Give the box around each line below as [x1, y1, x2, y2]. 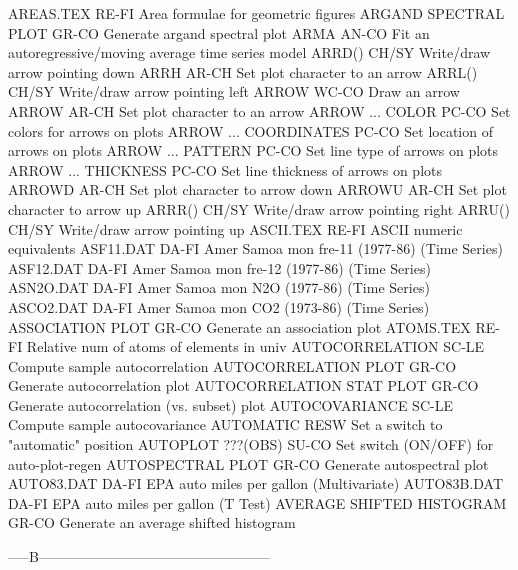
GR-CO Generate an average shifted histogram [8, 512, 296, 533]
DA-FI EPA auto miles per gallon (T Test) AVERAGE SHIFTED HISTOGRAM [8, 492, 507, 513]
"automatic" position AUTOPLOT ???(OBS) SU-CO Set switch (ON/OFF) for [8, 434, 494, 455]
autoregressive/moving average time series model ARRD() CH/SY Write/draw [8, 42, 491, 63]
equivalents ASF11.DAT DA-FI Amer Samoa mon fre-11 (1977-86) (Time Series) [8, 238, 503, 259]
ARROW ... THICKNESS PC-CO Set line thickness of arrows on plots [8, 159, 442, 180]
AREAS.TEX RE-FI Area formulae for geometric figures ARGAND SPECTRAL [8, 3, 505, 23]
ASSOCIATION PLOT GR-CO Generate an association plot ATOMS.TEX [8, 316, 471, 337]
